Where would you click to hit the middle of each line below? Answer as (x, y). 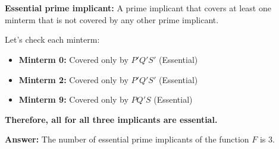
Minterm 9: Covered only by (73, 99)
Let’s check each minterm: (52, 39)
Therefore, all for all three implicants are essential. (111, 119)
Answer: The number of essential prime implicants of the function (127, 139)
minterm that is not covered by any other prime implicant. (112, 19)
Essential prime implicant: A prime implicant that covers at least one (138, 8)
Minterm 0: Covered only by (73, 59)
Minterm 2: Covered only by (73, 79)
